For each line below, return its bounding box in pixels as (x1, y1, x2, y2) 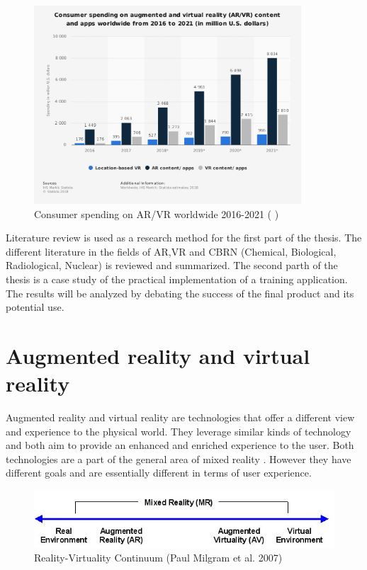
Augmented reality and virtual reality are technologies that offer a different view (6, 410, 355, 425)
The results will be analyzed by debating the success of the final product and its (6, 285, 354, 300)
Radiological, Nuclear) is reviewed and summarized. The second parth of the (6, 258, 338, 273)
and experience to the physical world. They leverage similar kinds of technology (6, 423, 351, 438)
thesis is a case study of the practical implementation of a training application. (6, 271, 348, 286)
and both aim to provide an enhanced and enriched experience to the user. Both (6, 438, 354, 452)
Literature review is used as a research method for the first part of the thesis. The (6, 230, 362, 245)
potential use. (6, 300, 64, 314)
